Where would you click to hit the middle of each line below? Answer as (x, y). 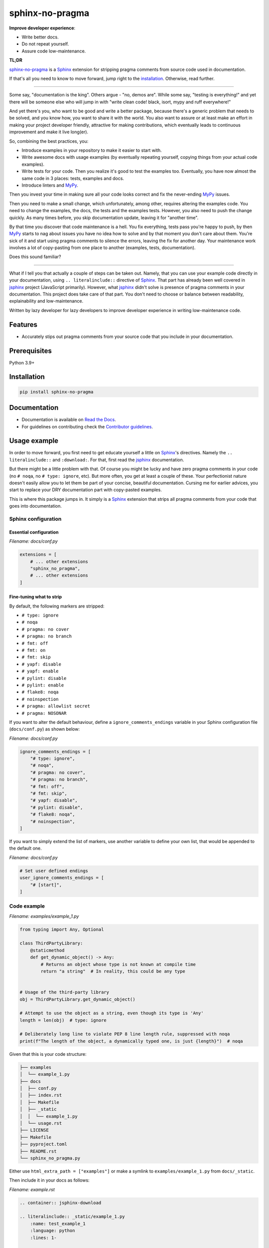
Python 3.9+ (22, 362)
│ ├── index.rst (41, 1095)
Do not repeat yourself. (45, 44)
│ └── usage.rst (41, 1123)
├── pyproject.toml (43, 1144)
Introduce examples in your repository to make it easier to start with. (92, 150)
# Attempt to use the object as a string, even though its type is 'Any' (112, 1013)
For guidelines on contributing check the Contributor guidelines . (87, 426)
